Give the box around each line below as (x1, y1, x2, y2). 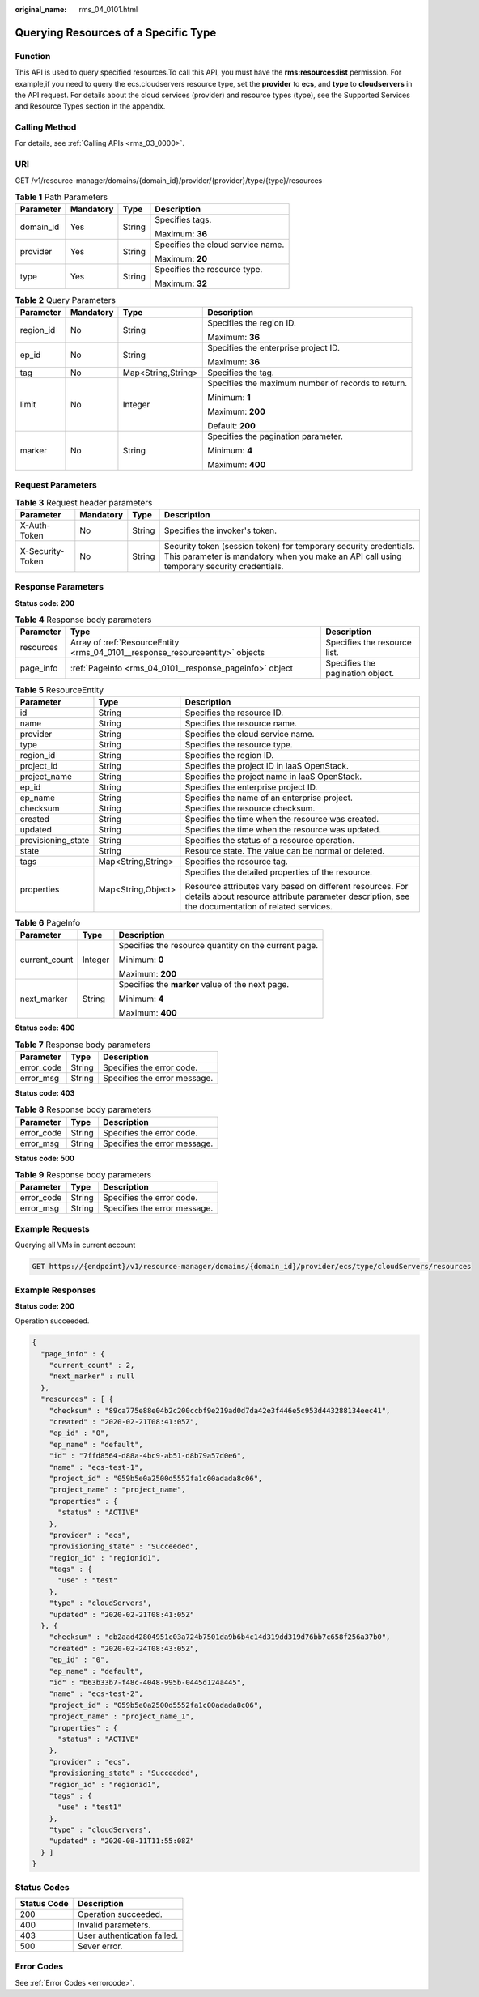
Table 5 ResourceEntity (15, 684, 104, 696)
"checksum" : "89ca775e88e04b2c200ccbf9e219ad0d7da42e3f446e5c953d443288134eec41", (49, 1406, 391, 1415)
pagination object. (324, 668, 395, 679)
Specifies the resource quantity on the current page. (118, 940, 319, 952)
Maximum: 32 (155, 278, 208, 289)
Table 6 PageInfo (15, 917, 81, 928)
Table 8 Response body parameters (15, 1104, 152, 1115)
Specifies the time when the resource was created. (184, 813, 379, 824)
